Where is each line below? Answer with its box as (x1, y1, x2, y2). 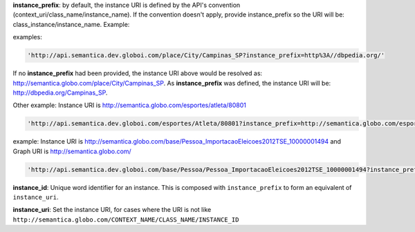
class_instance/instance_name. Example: (12, 20, 130, 28)
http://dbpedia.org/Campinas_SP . (12, 88, 108, 97)
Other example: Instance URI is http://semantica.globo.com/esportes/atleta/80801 (12, 101, 247, 110)
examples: (12, 33, 43, 41)
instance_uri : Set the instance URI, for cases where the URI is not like (12, 206, 212, 214)
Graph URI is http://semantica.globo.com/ (12, 147, 131, 155)
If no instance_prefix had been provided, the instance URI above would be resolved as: (12, 69, 263, 77)
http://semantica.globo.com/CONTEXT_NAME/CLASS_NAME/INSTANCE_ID (12, 215, 239, 224)
